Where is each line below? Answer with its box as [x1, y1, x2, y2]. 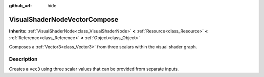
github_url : [9, 3, 32, 8]
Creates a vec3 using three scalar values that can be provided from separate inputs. [9, 66, 179, 72]
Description [9, 56, 38, 62]
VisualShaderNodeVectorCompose [9, 15, 119, 24]
